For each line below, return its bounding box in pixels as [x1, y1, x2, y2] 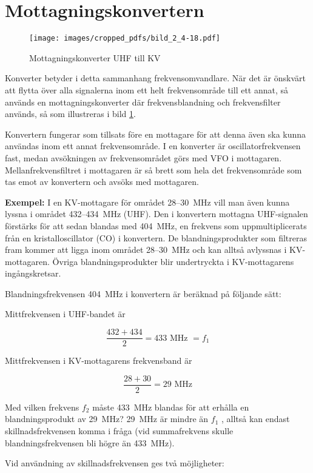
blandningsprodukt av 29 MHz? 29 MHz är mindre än [5, 412, 209, 425]
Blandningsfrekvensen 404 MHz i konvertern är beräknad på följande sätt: [5, 287, 281, 300]
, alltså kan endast [221, 412, 290, 425]
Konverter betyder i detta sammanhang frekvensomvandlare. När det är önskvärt [5, 72, 306, 84]
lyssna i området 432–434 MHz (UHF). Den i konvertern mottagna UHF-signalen [5, 207, 308, 220]
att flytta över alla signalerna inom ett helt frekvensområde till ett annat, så [5, 83, 289, 96]
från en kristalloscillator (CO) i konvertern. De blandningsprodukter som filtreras [5, 231, 307, 244]
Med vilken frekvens [5, 400, 79, 413]
